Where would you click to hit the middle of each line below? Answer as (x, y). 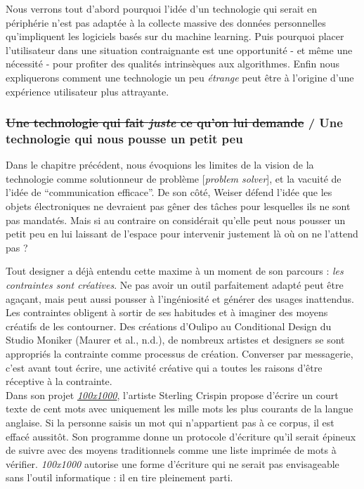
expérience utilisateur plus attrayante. (87, 91)
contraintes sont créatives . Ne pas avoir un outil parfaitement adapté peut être (175, 285)
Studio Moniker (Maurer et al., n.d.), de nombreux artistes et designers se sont (175, 340)
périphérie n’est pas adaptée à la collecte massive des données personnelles (166, 22)
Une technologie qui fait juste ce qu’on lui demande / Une (174, 123)
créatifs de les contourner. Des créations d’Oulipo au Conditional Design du (169, 326)
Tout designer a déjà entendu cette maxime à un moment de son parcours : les (175, 271)
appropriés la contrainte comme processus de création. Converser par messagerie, (180, 354)
